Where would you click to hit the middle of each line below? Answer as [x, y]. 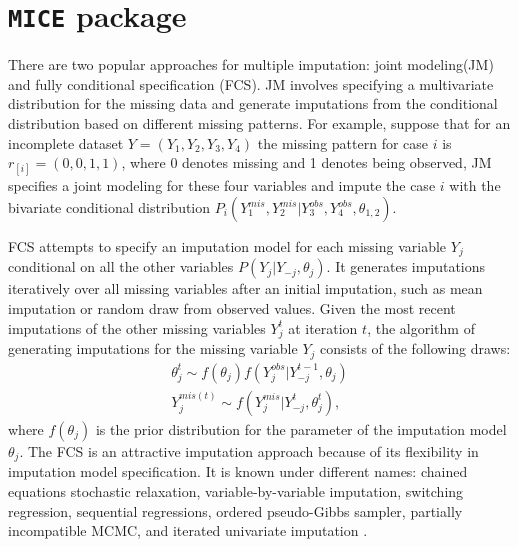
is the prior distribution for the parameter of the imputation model [301, 428]
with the [475, 185]
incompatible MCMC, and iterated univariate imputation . [188, 530]
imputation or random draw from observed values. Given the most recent [232, 308]
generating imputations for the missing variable [153, 348]
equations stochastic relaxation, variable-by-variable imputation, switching [236, 490]
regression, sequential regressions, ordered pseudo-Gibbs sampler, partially [235, 510]
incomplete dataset [66, 142]
